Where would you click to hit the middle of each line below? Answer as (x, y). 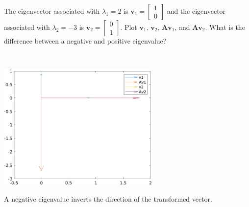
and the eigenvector (196, 11)
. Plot (129, 27)
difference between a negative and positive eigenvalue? (85, 41)
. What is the (225, 27)
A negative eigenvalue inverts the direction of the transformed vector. (108, 198)
